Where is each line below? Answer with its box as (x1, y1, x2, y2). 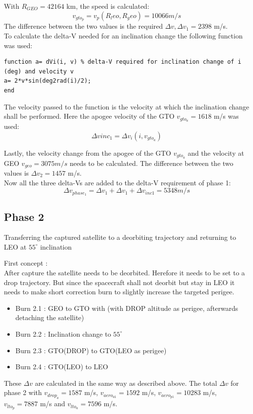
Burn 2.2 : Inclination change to (15, 328, 111, 339)
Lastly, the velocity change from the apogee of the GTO (4, 147, 171, 158)
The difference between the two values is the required (4, 21, 163, 31)
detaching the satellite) (15, 312, 84, 323)
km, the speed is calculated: (66, 1, 150, 11)
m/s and (40, 398, 65, 409)
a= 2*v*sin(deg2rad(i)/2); (4, 77, 91, 85)
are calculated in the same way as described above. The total (35, 378, 217, 388)
